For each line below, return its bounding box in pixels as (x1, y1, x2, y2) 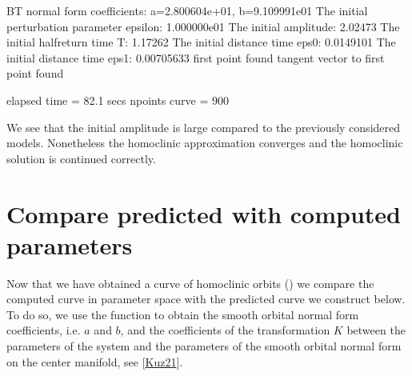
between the (346, 322, 406, 338)
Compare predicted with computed (6, 197, 401, 230)
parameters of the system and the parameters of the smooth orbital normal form (6, 338, 402, 354)
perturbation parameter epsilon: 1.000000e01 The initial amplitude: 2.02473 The (6, 18, 400, 34)
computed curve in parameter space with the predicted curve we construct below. (6, 290, 406, 307)
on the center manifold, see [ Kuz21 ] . (6, 353, 183, 370)
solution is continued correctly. (6, 150, 156, 166)
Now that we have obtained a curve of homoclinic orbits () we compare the (6, 274, 374, 291)
